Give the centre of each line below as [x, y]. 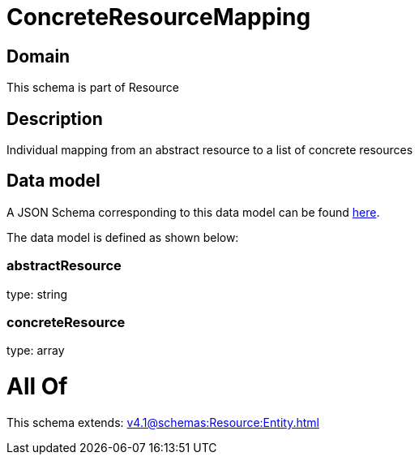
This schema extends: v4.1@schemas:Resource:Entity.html [163, 422]
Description [55, 118]
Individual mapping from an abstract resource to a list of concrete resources [210, 150]
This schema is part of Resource [93, 88]
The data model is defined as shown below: [123, 237]
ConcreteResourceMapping [159, 17]
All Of [37, 387]
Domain [38, 56]
